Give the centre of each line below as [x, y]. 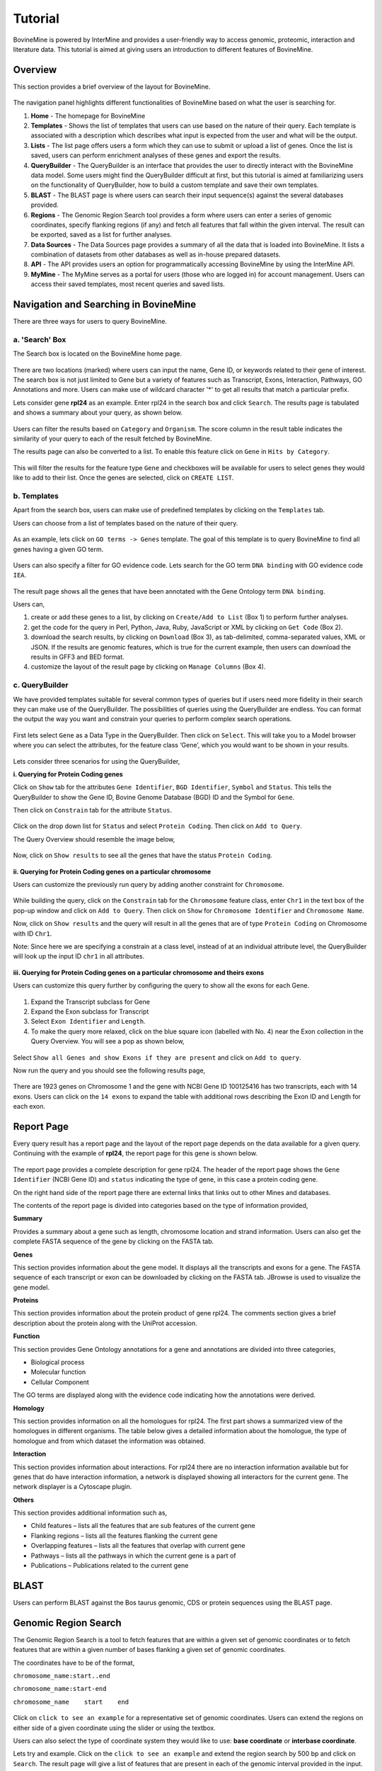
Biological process [58, 1362]
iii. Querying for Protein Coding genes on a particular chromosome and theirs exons [139, 972]
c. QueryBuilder [41, 685]
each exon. [29, 1107]
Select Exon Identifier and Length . [88, 1022]
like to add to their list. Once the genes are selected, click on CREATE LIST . [123, 477]
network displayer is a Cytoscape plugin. [73, 1487]
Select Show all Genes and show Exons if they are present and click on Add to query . [157, 1057]
